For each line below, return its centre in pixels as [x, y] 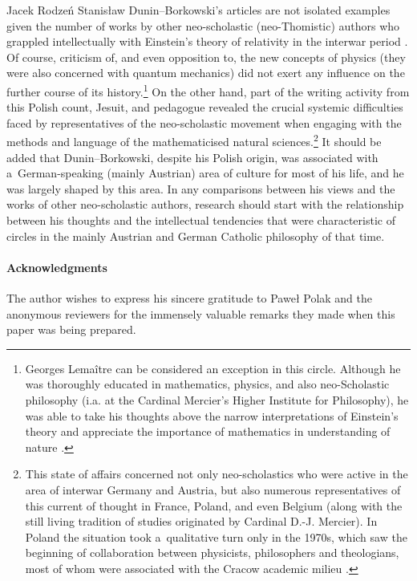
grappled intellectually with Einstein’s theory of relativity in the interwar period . [207, 41]
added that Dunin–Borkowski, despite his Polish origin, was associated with [192, 157]
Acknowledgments [57, 267]
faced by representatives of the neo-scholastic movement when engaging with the [204, 122]
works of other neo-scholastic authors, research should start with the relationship [205, 204]
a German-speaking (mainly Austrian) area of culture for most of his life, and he [205, 173]
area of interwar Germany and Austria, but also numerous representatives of [213, 489]
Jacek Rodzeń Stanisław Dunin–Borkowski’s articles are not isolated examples [198, 10]
